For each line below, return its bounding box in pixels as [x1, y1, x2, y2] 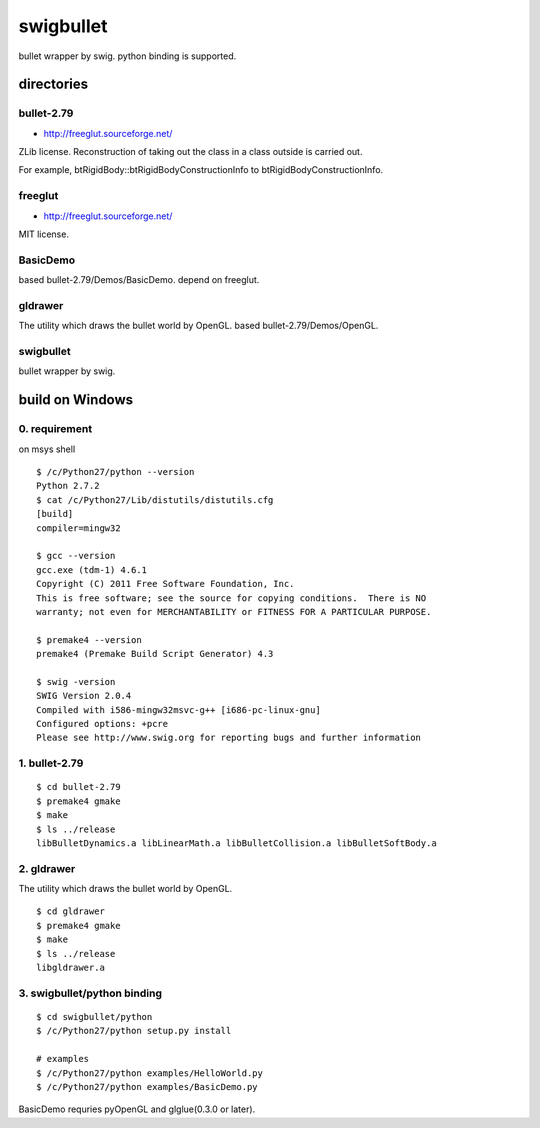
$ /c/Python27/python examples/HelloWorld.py [36, 1067, 264, 1079]
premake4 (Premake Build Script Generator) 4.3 [36, 648, 274, 660]
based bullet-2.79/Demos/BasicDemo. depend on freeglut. [18, 274, 260, 286]
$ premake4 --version [36, 634, 142, 645]
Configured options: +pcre [36, 718, 169, 730]
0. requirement [18, 422, 93, 436]
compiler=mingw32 [36, 522, 121, 534]
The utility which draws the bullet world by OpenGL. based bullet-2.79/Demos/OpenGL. [18, 320, 379, 332]
